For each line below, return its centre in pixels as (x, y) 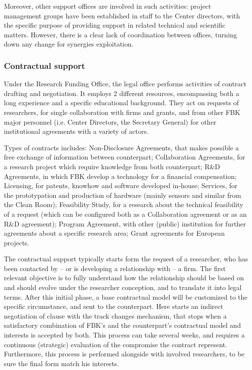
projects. (17, 242)
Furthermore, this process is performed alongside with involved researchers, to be (124, 354)
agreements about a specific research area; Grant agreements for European (114, 233)
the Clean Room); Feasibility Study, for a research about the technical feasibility (124, 204)
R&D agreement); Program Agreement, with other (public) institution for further (125, 223)
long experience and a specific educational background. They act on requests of (121, 103)
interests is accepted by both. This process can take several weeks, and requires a (125, 335)
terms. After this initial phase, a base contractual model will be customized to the (126, 297)
